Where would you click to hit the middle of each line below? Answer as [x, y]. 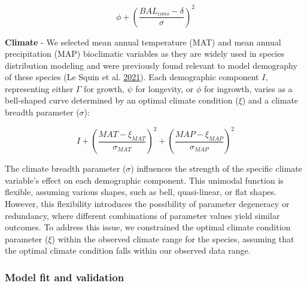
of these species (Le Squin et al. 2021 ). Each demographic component [132, 77]
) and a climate [270, 100]
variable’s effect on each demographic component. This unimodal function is [144, 180]
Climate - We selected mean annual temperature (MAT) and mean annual [143, 42]
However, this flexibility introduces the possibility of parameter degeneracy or [147, 203]
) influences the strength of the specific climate [216, 168]
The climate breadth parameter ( [66, 168]
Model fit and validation [65, 277]
